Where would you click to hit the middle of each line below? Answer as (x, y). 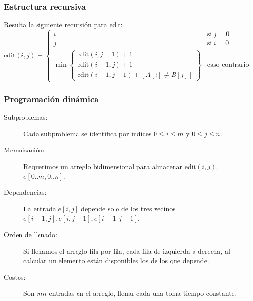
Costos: (15, 276)
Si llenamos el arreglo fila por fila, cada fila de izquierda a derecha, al (127, 251)
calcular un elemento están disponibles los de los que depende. (116, 260)
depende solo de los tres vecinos (128, 208)
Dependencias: (25, 192)
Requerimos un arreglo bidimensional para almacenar (103, 166)
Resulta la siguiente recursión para (56, 25)
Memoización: (24, 150)
